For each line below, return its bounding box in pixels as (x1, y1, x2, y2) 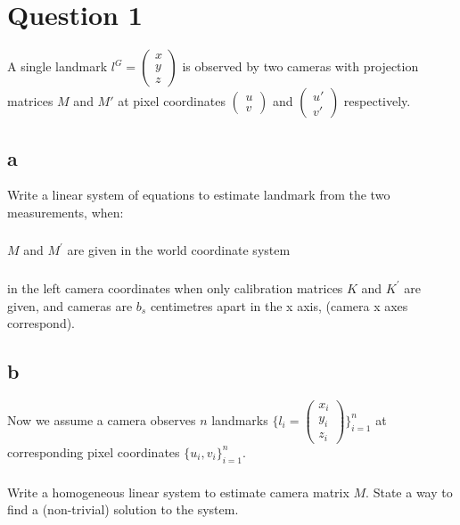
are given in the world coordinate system (67, 241, 291, 259)
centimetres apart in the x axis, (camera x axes (150, 296, 408, 315)
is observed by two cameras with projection (182, 57, 419, 76)
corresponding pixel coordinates (7, 442, 180, 461)
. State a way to (366, 482, 453, 501)
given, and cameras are (7, 296, 133, 315)
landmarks (211, 410, 268, 429)
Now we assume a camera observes (7, 410, 196, 429)
